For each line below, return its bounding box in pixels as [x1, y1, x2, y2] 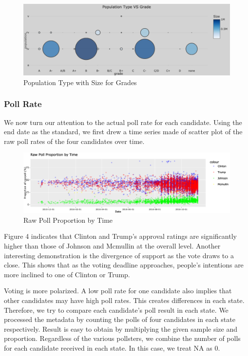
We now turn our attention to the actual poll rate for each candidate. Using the [4, 117, 242, 127]
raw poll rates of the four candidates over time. [4, 136, 145, 146]
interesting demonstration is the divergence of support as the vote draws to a [4, 250, 234, 260]
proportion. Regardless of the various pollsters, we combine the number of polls [4, 333, 241, 343]
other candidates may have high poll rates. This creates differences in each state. [4, 295, 245, 305]
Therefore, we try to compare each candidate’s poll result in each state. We [4, 304, 229, 315]
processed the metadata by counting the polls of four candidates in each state [4, 314, 235, 324]
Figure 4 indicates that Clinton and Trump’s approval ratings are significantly [4, 231, 237, 241]
